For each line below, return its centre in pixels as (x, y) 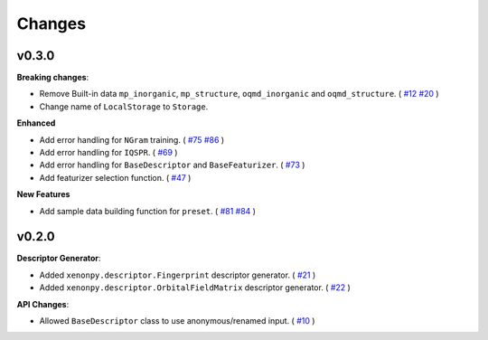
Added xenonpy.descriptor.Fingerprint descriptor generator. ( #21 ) (178, 275)
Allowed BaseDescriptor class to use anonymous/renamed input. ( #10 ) (177, 321)
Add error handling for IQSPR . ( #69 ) (108, 153)
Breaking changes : (53, 78)
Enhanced (36, 123)
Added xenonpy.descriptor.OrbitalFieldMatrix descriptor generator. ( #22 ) (195, 288)
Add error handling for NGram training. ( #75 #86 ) (132, 139)
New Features (43, 194)
